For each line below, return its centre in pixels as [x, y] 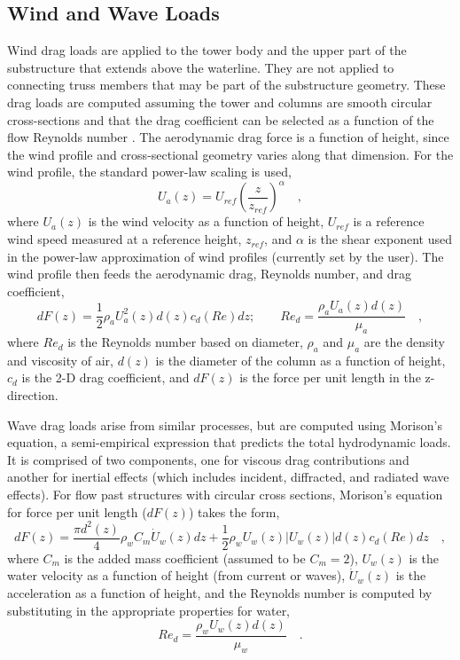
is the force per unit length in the [330, 377]
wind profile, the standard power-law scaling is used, [149, 172]
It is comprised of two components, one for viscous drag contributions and [208, 459]
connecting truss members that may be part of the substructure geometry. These [226, 85]
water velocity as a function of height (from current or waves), [176, 575]
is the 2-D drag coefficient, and [105, 377]
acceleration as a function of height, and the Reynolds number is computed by [220, 592]
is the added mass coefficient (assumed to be [185, 558]
